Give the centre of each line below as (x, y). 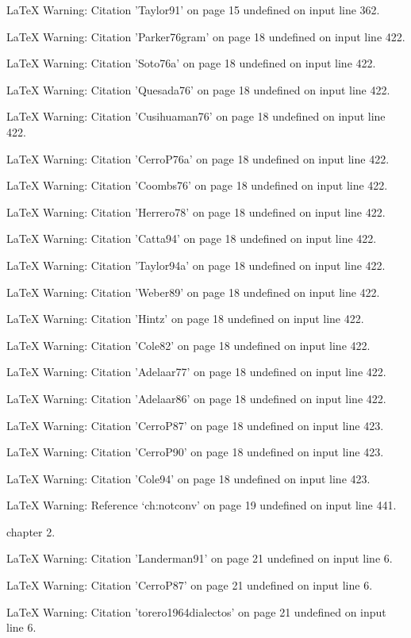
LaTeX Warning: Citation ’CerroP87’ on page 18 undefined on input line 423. (195, 425)
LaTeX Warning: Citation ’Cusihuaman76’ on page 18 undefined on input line (196, 116)
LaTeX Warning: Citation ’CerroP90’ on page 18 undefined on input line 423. (195, 452)
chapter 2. (31, 531)
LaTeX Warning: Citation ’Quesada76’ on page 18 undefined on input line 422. (198, 89)
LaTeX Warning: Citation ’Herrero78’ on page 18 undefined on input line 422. (196, 211)
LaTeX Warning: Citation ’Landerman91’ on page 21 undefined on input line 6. (200, 558)
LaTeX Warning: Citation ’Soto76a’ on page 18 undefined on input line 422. (191, 63)
